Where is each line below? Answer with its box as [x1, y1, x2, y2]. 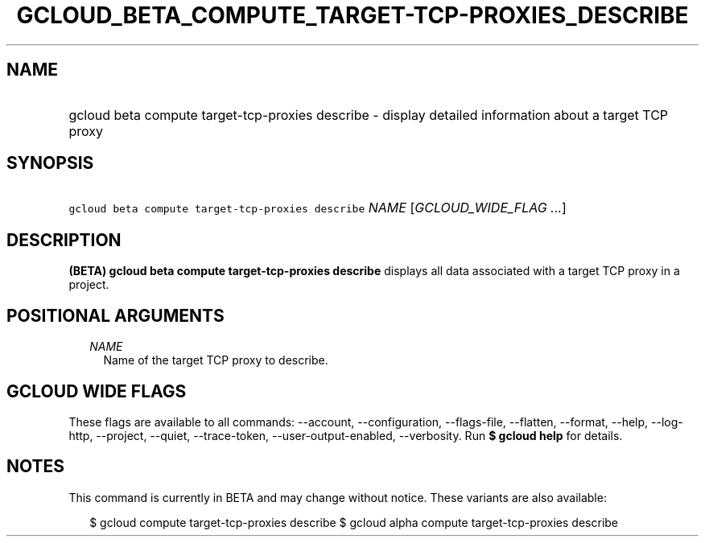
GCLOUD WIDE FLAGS [6, 381, 187, 401]
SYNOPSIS [6, 153, 94, 174]
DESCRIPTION [6, 229, 122, 250]
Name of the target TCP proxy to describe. [103, 353, 328, 368]
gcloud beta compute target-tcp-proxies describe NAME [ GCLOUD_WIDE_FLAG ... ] [68, 200, 567, 216]
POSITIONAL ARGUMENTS [6, 305, 225, 326]
